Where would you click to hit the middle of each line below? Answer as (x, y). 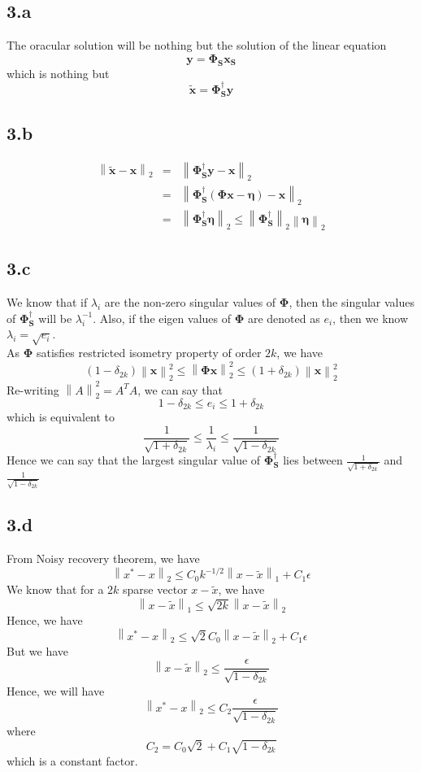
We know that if (47, 302)
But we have (38, 650)
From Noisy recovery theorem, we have (103, 558)
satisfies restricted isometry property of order (149, 353)
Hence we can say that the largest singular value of (134, 460)
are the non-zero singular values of (190, 302)
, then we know (371, 318)
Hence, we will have (56, 690)
